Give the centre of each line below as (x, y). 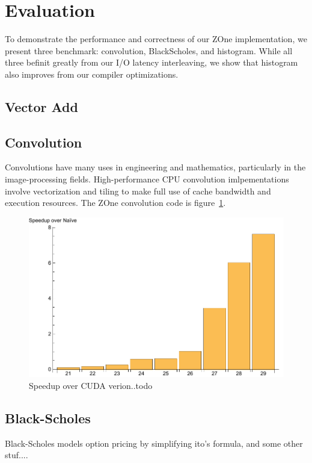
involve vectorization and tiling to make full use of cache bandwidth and (138, 191)
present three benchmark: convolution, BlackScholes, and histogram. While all (149, 50)
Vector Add (41, 106)
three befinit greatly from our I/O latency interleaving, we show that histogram (151, 62)
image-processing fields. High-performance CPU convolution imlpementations (147, 179)
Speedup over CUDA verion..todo (91, 385)
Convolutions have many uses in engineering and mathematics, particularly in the (155, 167)
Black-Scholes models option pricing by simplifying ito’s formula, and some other (154, 443)
